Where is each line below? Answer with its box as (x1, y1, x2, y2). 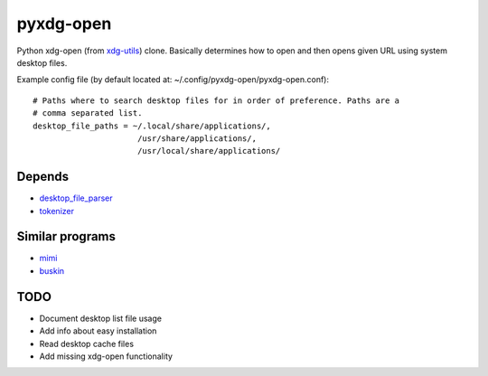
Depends (16, 169, 70, 184)
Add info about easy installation (39, 325, 157, 336)
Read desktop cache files (39, 338, 135, 349)
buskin (39, 265, 65, 276)
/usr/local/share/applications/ (136, 146, 281, 156)
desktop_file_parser (39, 193, 113, 203)
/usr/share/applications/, (136, 133, 258, 144)
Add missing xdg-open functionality (39, 351, 174, 362)
